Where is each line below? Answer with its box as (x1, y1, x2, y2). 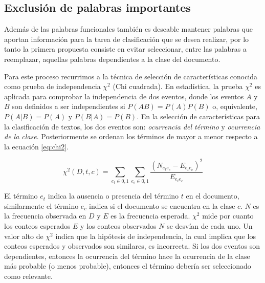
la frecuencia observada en (4, 210, 86, 221)
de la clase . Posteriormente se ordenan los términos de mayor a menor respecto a (4, 131, 258, 142)
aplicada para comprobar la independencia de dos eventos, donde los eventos (4, 91, 244, 101)
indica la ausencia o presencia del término (48, 190, 179, 201)
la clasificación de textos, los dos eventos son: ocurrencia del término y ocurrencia (4, 121, 260, 132)
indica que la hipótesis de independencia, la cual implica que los (55, 230, 256, 241)
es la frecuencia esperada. (111, 210, 190, 221)
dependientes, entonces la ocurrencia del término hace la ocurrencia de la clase (4, 250, 250, 261)
